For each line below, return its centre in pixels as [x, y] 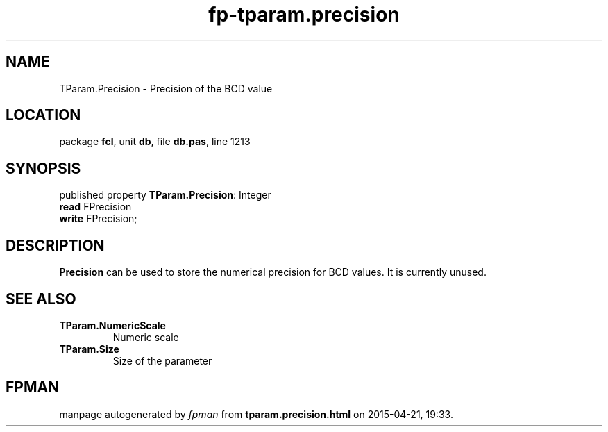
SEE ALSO [41, 299]
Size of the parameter [162, 360]
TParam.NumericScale [112, 325]
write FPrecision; [98, 219]
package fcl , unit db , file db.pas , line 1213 [155, 142]
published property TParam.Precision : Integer [165, 195]
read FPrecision [95, 207]
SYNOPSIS [43, 168]
